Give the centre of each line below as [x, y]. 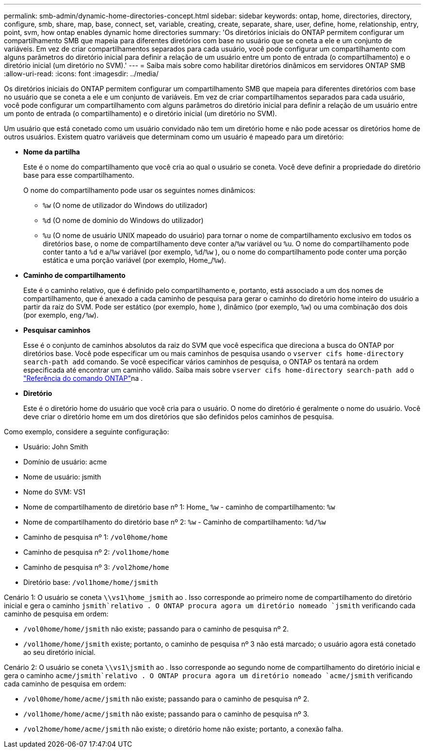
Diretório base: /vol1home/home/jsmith [91, 582]
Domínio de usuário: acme [65, 462]
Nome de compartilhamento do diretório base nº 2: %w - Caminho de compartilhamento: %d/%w [175, 522]
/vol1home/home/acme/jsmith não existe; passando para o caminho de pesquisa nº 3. [166, 714]
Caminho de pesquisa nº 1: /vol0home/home [96, 537]
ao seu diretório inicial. [59, 652]
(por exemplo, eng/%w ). [61, 315]
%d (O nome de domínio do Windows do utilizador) [123, 220]
